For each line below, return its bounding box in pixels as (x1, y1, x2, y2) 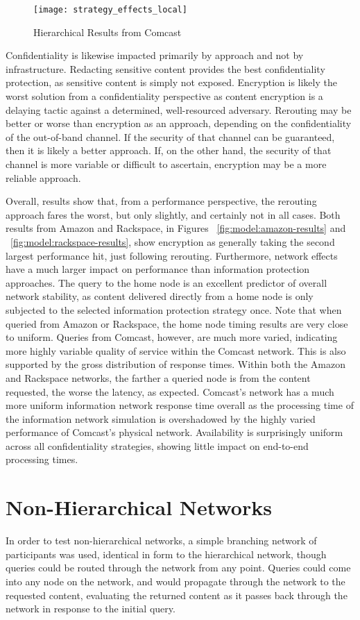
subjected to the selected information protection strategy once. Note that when (6, 302, 342, 317)
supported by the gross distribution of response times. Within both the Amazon (6, 357, 345, 371)
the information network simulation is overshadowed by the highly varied (6, 411, 316, 426)
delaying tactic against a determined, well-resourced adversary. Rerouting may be (6, 102, 352, 117)
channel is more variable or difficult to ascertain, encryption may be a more (6, 157, 327, 171)
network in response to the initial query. (6, 601, 175, 616)
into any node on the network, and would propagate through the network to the (6, 573, 345, 588)
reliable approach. (6, 170, 81, 185)
